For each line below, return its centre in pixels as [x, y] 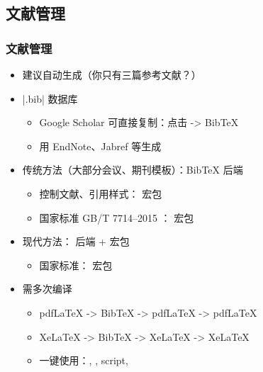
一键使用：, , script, [84, 360]
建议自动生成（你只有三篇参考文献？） [112, 74]
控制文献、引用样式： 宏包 [101, 193]
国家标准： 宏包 [76, 265]
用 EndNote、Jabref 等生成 [100, 146]
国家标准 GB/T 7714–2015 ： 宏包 [117, 217]
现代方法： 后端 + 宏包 [76, 241]
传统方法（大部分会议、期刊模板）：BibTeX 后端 [133, 170]
